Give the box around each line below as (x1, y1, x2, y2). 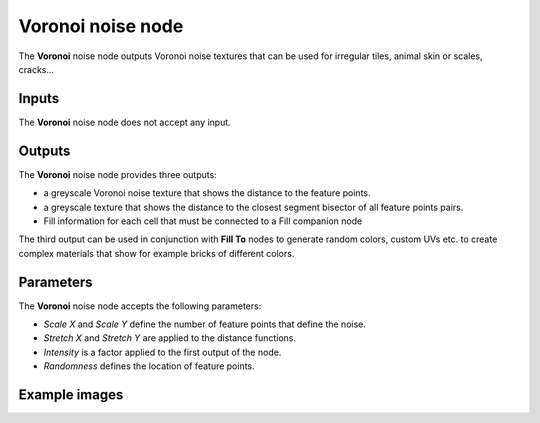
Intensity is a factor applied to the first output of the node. (43, 346, 282, 358)
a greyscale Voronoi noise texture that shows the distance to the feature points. (43, 187, 371, 199)
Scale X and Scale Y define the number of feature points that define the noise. (43, 318, 367, 330)
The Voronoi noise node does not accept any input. (18, 116, 232, 128)
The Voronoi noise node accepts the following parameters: (18, 300, 262, 312)
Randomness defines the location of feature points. (43, 360, 255, 372)
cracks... (18, 63, 55, 75)
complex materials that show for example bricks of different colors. (18, 247, 295, 259)
